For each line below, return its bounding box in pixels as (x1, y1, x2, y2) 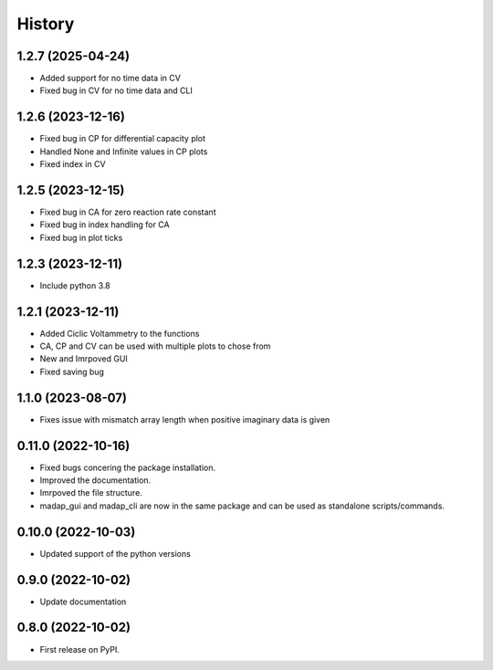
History (16, 14, 75, 34)
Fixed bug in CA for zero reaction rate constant (39, 206, 216, 218)
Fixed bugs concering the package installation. (39, 462, 216, 473)
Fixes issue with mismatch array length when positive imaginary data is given (39, 414, 330, 424)
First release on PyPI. (39, 644, 121, 654)
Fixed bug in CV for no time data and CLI (39, 85, 194, 96)
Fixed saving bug (39, 366, 105, 377)
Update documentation (39, 596, 127, 607)
